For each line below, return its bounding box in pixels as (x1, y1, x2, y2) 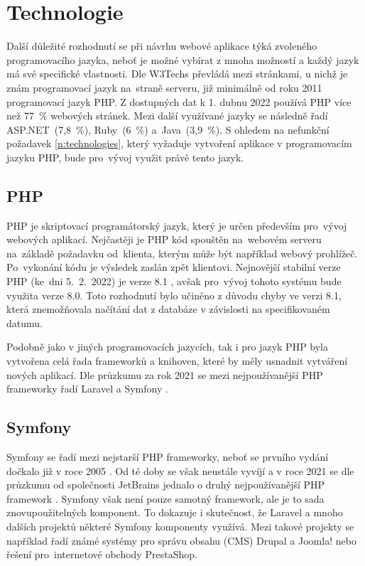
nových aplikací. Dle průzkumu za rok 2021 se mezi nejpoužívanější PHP (6, 367, 323, 382)
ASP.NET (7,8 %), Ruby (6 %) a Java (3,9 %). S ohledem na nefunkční (6, 122, 329, 137)
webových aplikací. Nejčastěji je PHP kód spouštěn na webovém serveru (6, 232, 322, 247)
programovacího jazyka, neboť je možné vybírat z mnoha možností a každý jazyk (6, 52, 359, 67)
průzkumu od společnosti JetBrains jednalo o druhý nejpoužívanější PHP (6, 477, 325, 492)
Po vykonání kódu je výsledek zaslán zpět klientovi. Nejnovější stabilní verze (6, 260, 341, 274)
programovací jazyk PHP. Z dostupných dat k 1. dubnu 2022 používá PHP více (6, 94, 352, 109)
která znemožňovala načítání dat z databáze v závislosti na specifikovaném (6, 301, 330, 316)
